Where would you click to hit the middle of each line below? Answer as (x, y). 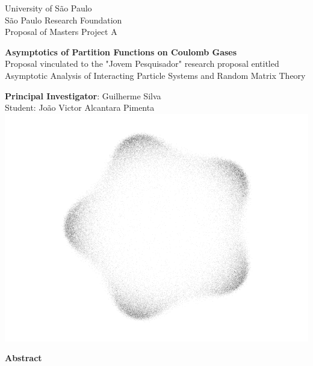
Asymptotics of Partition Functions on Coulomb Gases (121, 51)
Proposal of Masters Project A (61, 32)
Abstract (23, 358)
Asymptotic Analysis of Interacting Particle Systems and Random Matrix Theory (155, 75)
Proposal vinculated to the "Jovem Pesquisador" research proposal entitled (142, 64)
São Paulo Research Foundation (64, 20)
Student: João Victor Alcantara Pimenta (80, 107)
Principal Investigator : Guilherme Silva (83, 95)
